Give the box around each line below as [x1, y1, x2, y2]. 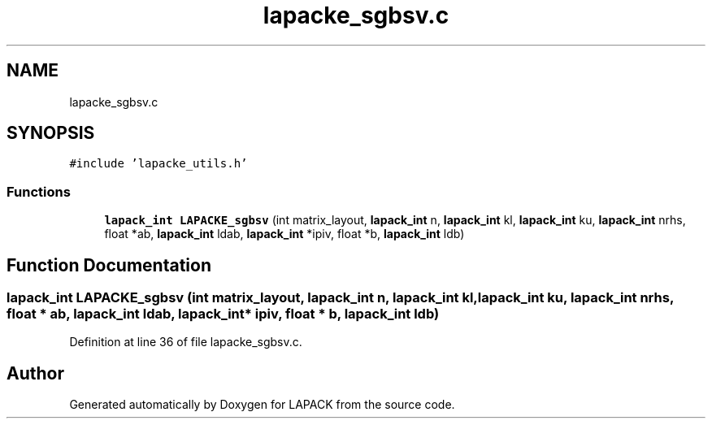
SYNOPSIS [7, 123, 95, 144]
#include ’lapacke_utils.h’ [69, 157, 248, 171]
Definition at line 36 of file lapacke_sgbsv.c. [69, 335, 302, 349]
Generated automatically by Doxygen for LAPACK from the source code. [69, 397, 455, 412]
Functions [7, 183, 71, 200]
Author [7, 362, 64, 384]
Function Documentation [7, 254, 211, 275]
